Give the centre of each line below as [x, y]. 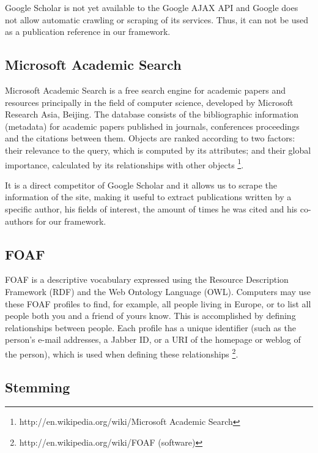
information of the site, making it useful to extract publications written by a [148, 197]
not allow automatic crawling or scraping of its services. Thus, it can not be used [157, 19]
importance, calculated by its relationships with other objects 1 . [124, 163]
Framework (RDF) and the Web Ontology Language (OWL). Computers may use [158, 291]
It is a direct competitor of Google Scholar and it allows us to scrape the [141, 185]
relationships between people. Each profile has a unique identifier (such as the [150, 327]
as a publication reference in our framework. [88, 32]
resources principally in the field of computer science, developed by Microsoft [149, 102]
